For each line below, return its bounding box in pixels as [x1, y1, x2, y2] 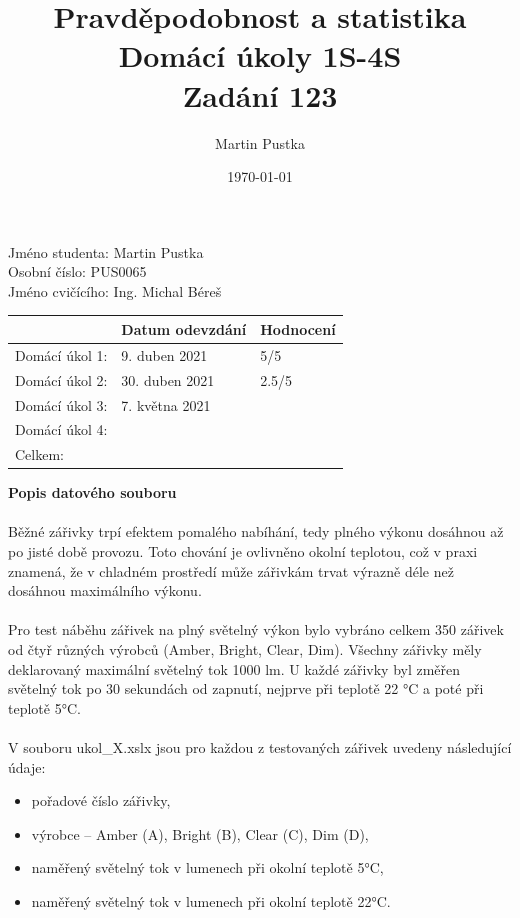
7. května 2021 [121, 394, 211, 415]
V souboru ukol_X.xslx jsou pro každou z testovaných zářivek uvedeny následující [8, 737, 512, 757]
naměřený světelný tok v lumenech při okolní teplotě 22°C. [31, 890, 391, 911]
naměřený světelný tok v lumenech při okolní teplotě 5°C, [31, 857, 384, 878]
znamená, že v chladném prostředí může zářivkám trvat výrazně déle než [8, 560, 454, 581]
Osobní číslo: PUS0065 [8, 261, 147, 282]
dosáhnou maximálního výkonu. [8, 580, 202, 601]
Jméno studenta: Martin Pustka [8, 241, 204, 262]
